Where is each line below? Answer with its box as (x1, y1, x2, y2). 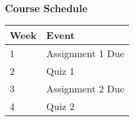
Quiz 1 (46, 64, 75, 78)
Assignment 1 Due (46, 46, 125, 61)
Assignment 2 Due (46, 81, 125, 96)
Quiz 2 (46, 99, 75, 114)
